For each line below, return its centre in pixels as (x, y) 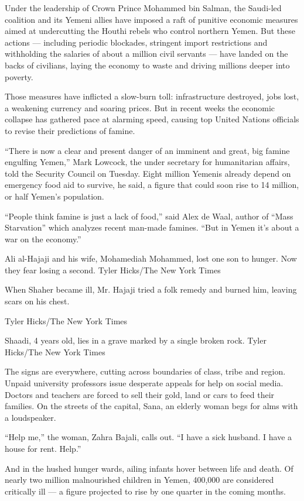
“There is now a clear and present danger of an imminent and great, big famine (147, 150)
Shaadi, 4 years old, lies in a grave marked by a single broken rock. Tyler (136, 340)
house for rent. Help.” (43, 448)
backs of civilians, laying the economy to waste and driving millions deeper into (147, 65)
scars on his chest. (37, 301)
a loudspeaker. (30, 417)
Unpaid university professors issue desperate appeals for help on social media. (144, 383)
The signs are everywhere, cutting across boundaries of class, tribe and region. (145, 371)
